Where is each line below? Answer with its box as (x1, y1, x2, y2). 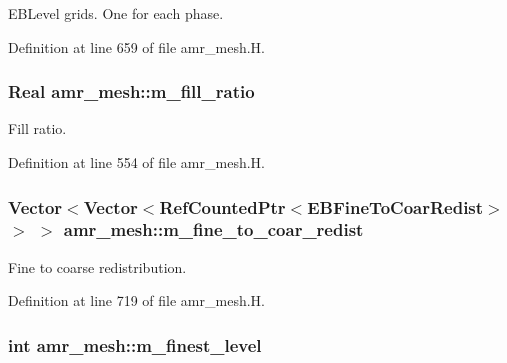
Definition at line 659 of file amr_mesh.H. (8, 36, 265, 57)
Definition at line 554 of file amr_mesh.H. (8, 152, 265, 172)
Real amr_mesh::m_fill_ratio (8, 79, 255, 104)
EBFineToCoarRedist (307, 194, 484, 219)
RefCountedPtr (159, 194, 286, 219)
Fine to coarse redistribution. (8, 256, 187, 277)
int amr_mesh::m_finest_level (8, 332, 262, 357)
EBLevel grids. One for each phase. (8, 3, 224, 23)
